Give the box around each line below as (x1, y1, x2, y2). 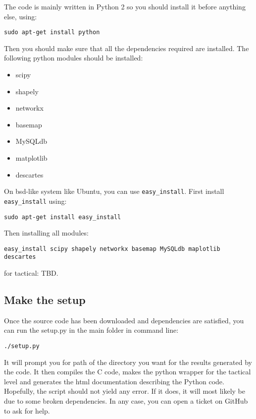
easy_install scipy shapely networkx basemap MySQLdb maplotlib (4, 245, 220, 252)
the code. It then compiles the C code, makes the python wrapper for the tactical (4, 366, 251, 377)
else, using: (4, 11, 37, 21)
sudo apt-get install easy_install (4, 213, 121, 221)
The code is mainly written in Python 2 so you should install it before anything (4, 1, 246, 11)
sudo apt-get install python (4, 29, 100, 36)
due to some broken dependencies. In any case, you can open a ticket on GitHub (4, 396, 248, 406)
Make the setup (4, 292, 86, 307)
